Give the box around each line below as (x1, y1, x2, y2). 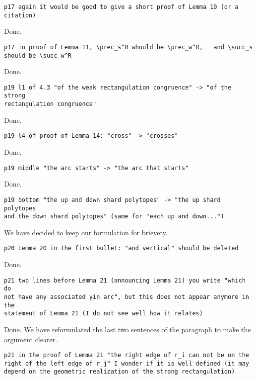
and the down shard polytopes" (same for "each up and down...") (4, 213, 224, 220)
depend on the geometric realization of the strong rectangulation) (4, 368, 235, 376)
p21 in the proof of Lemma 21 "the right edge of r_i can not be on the (4, 352, 249, 359)
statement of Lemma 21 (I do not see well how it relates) (4, 310, 203, 317)
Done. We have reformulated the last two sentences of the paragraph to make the (4, 324, 251, 334)
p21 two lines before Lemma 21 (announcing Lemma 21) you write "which (4, 277, 246, 284)
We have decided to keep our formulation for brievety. (4, 227, 168, 237)
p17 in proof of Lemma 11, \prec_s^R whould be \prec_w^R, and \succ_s (4, 43, 253, 51)
